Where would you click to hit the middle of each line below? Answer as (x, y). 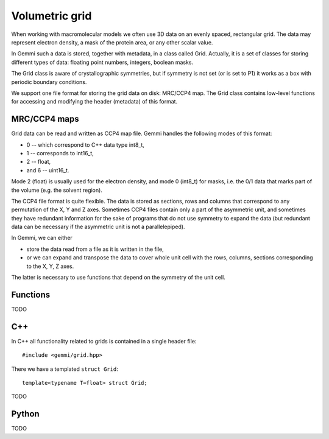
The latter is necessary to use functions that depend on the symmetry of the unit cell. (118, 278)
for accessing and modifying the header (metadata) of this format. (94, 102)
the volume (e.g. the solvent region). (57, 190)
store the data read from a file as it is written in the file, (95, 249)
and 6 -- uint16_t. (48, 170)
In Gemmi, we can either (42, 238)
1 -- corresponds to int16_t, (60, 153)
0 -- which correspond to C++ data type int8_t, (85, 145)
